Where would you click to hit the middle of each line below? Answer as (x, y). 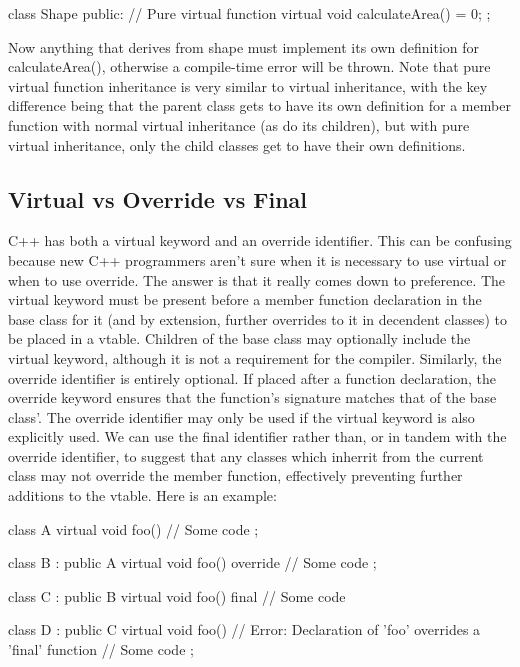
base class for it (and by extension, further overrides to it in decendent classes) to (257, 318)
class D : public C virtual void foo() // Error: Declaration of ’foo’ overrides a (244, 629)
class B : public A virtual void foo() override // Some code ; (192, 562)
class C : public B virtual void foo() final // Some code (177, 595)
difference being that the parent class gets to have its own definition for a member (259, 105)
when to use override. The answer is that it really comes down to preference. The (257, 279)
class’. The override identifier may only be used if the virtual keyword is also (241, 416)
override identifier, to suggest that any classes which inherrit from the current (246, 455)
